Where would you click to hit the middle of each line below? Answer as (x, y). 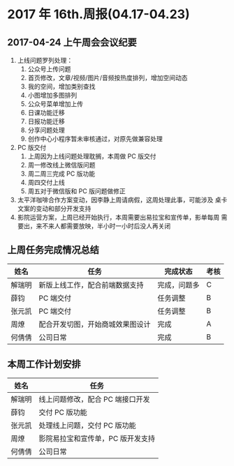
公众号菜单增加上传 (56, 104)
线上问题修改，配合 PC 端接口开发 (94, 399)
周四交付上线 (46, 182)
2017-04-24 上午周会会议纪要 (72, 42)
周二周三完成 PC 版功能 (61, 174)
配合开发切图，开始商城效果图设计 (95, 324)
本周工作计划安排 (44, 364)
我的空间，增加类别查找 (61, 87)
